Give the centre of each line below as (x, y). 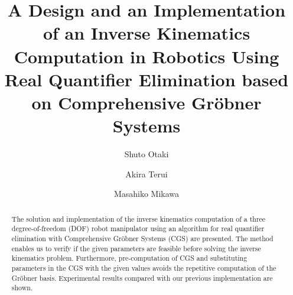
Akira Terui (146, 174)
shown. (22, 288)
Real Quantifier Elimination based (146, 79)
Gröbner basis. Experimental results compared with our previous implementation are (142, 278)
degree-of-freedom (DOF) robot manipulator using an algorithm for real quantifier (138, 228)
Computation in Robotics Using (146, 56)
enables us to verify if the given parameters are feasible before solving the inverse (136, 248)
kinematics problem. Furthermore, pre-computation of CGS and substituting (129, 258)
